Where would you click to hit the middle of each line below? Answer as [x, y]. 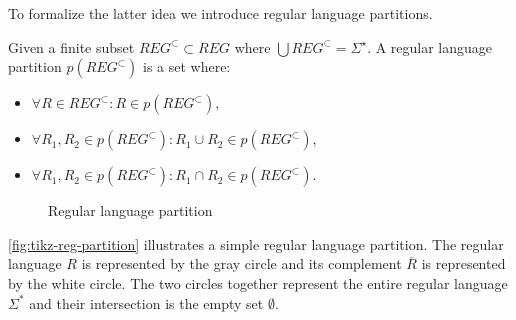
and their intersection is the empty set [146, 302]
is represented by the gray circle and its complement [241, 263]
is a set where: [186, 66]
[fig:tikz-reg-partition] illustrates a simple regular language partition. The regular [256, 243]
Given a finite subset [71, 46]
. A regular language [430, 46]
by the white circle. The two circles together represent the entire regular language [258, 282]
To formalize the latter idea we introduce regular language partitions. [220, 13]
